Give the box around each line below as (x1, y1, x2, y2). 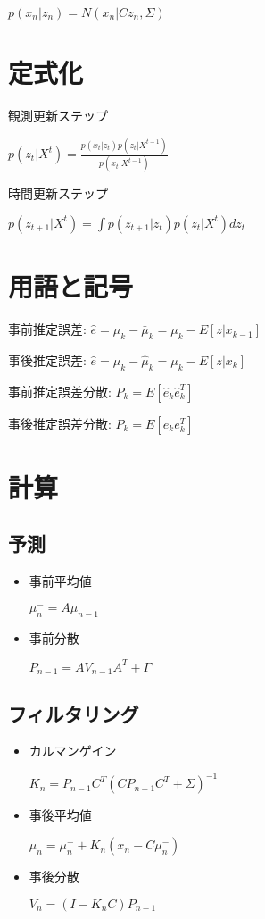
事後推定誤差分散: (8, 414, 112, 432)
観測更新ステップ (8, 106, 108, 125)
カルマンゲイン (29, 741, 117, 760)
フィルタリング (8, 699, 139, 727)
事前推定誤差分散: (8, 381, 112, 400)
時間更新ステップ (8, 184, 108, 203)
